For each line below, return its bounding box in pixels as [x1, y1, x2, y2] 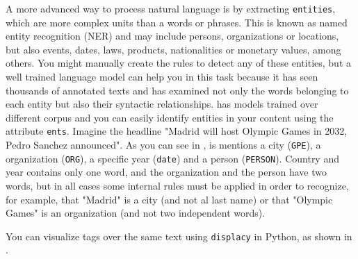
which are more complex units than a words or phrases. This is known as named [6, 15, 348, 29]
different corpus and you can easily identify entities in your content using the [6, 110, 334, 124]
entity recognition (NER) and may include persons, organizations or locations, [6, 28, 339, 43]
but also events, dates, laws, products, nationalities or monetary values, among [6, 42, 341, 56]
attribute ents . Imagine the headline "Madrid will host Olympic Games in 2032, [6, 124, 348, 138]
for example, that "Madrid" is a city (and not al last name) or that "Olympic [6, 192, 333, 206]
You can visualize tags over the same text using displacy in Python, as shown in [6, 228, 352, 243]
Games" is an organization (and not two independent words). [6, 206, 266, 220]
